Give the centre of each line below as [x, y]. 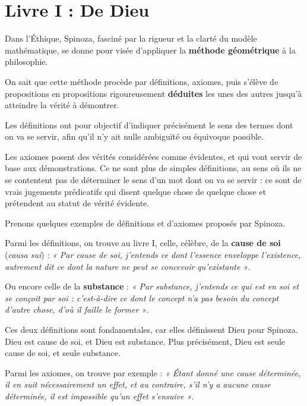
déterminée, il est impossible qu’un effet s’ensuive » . [99, 396]
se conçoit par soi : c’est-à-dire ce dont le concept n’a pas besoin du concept [142, 298]
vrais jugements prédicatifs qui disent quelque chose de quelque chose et [135, 191]
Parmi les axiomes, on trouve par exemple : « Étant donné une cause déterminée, [153, 372]
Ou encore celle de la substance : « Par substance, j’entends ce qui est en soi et [152, 286]
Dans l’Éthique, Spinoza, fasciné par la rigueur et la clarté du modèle [131, 38]
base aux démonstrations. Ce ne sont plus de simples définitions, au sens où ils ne [153, 168]
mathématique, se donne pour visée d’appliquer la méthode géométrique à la [150, 50]
